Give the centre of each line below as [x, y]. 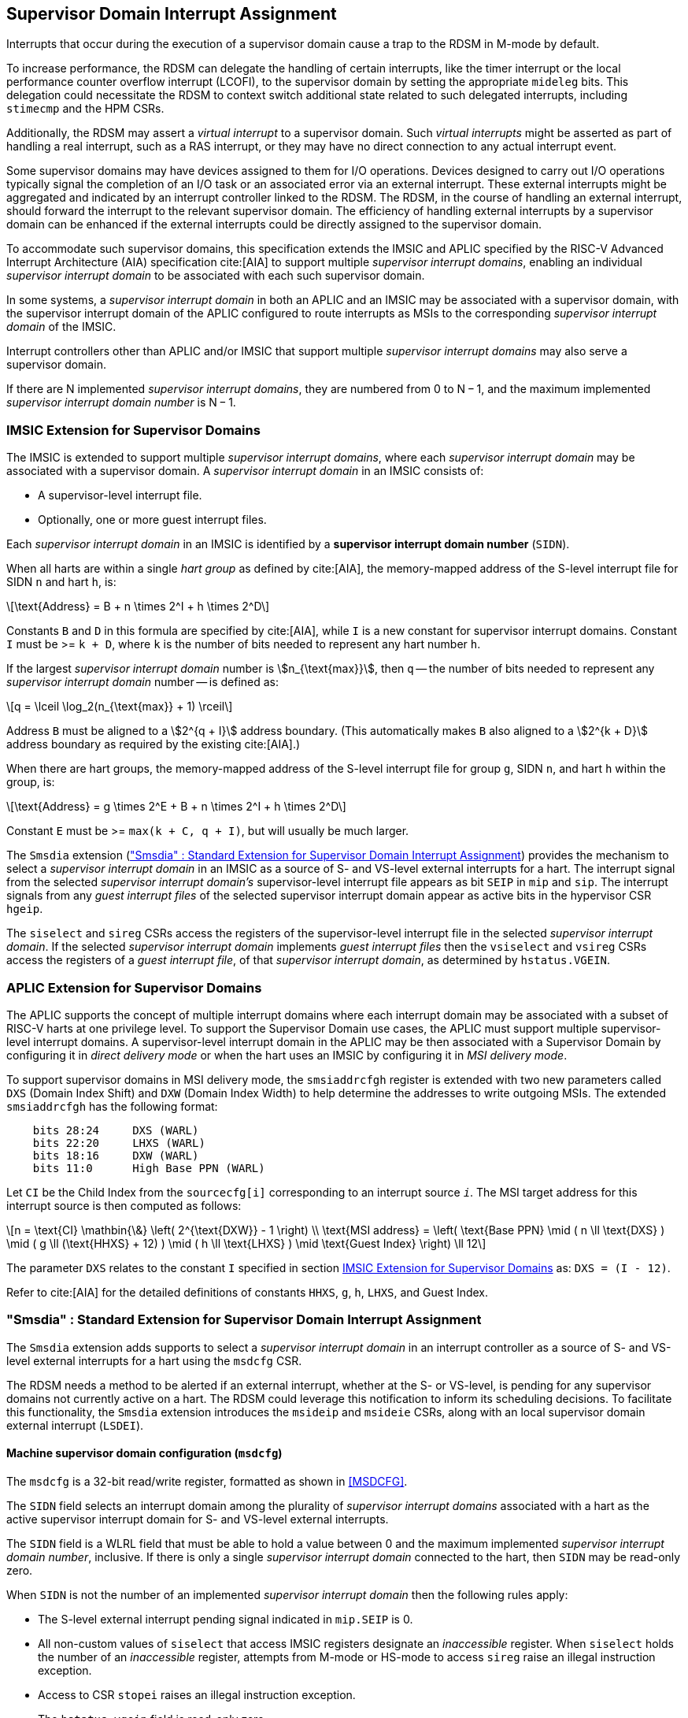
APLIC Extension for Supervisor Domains [134, 987]
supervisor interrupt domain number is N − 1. [121, 403]
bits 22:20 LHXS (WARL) [119, 1143]
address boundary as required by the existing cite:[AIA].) [154, 744]
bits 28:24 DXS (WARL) [116, 1130]
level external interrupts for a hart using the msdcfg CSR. [154, 1360]
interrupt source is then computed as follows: [124, 1205]
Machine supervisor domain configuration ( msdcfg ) [144, 1453]
